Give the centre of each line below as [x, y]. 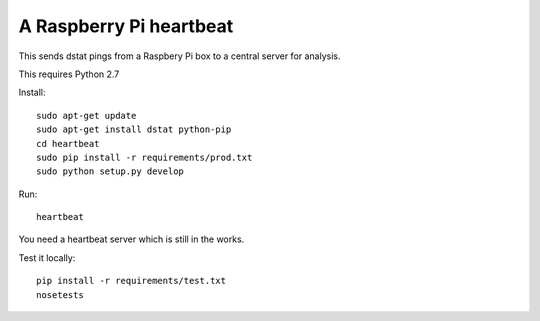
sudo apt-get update [86, 115]
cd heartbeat [68, 143]
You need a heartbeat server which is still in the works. [131, 239]
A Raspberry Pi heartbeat [126, 26]
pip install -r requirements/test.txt [131, 281]
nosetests [60, 294]
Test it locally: [47, 257]
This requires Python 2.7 [69, 74]
